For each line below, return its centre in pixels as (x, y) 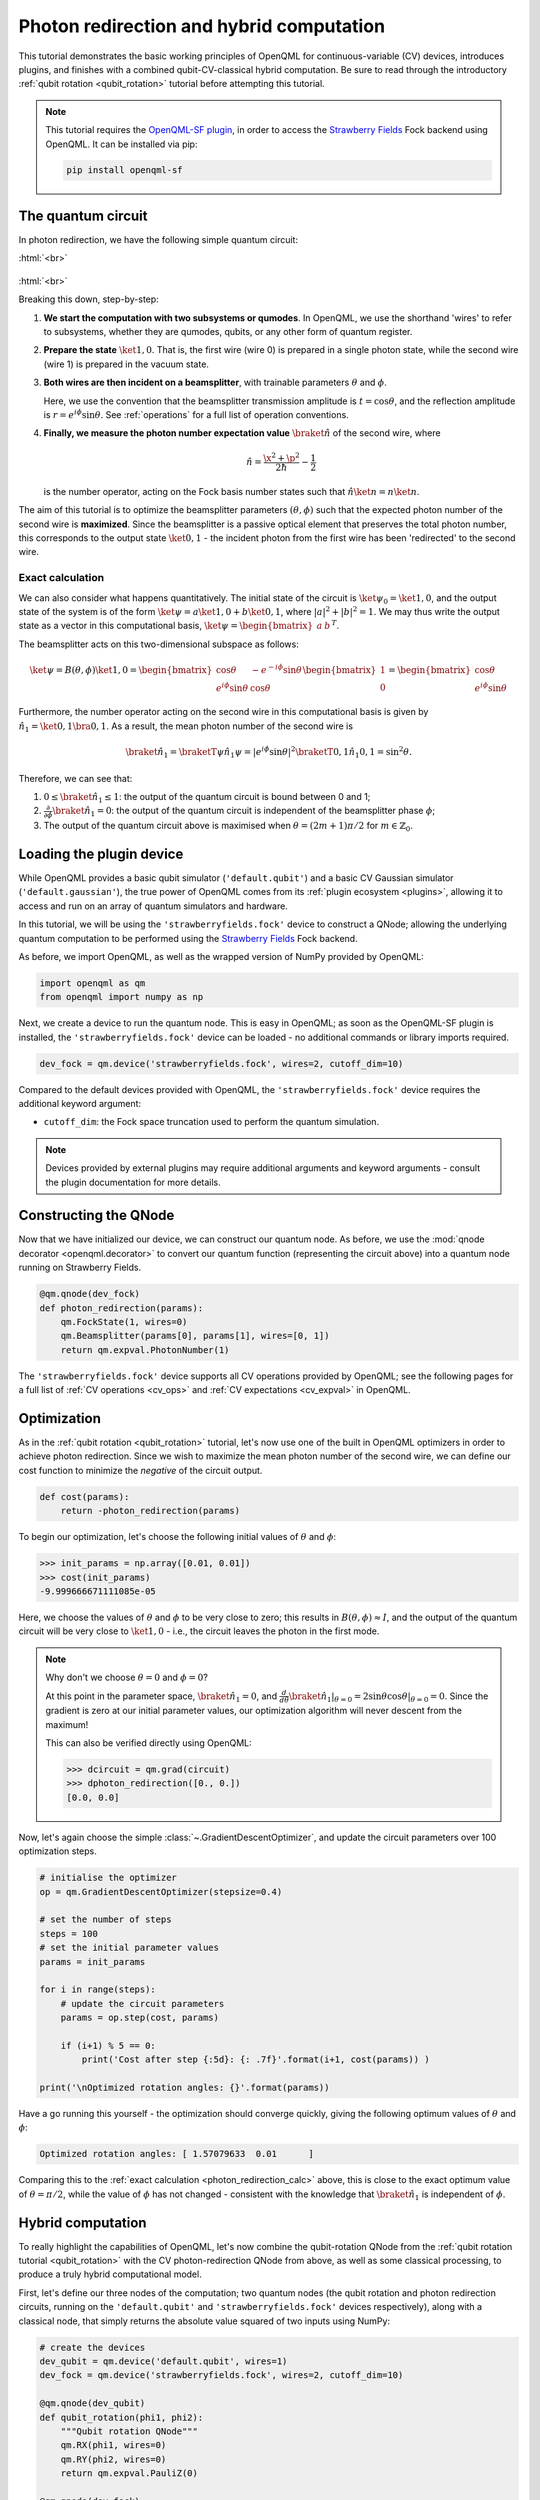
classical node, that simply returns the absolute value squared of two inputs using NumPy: (204, 2321)
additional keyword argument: (80, 1104)
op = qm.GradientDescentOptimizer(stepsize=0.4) (161, 1891)
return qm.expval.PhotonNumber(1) (145, 1349)
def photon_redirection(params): (121, 1308)
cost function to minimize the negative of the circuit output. (140, 1470)
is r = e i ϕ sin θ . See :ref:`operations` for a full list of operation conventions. (196, 414)
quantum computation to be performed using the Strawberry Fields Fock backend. (188, 938)
